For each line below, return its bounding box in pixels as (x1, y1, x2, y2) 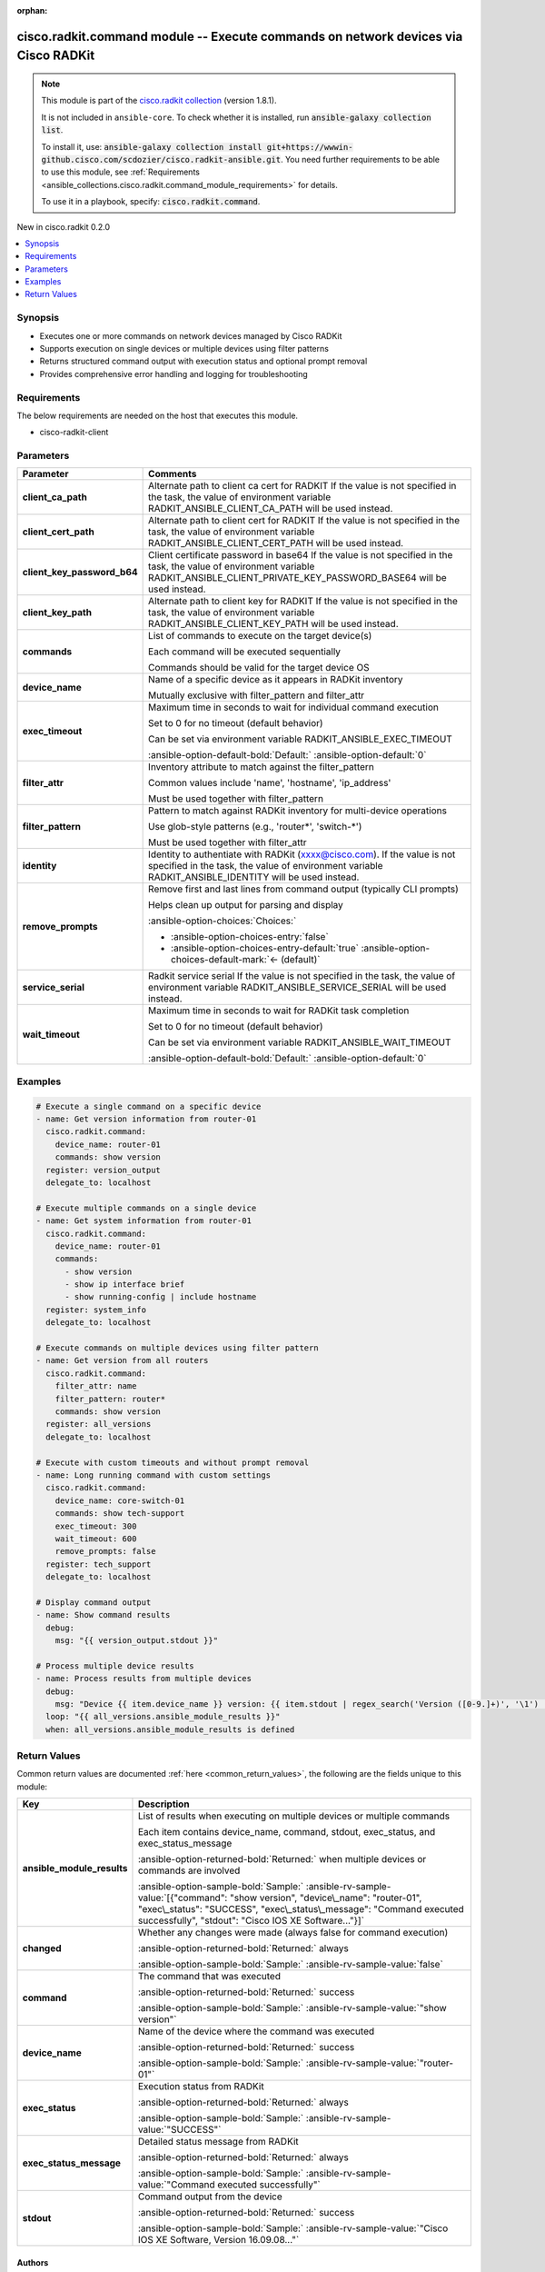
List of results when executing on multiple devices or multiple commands (137, 1809, 451, 1822)
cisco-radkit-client (39, 427, 109, 438)
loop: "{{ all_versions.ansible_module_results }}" (45, 1711, 281, 1722)
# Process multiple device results (35, 1660, 194, 1671)
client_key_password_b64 (22, 566, 138, 579)
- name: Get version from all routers (35, 1355, 209, 1366)
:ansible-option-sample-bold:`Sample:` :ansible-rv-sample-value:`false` (137, 1958, 444, 1971)
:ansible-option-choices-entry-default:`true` (171, 942, 359, 954)
